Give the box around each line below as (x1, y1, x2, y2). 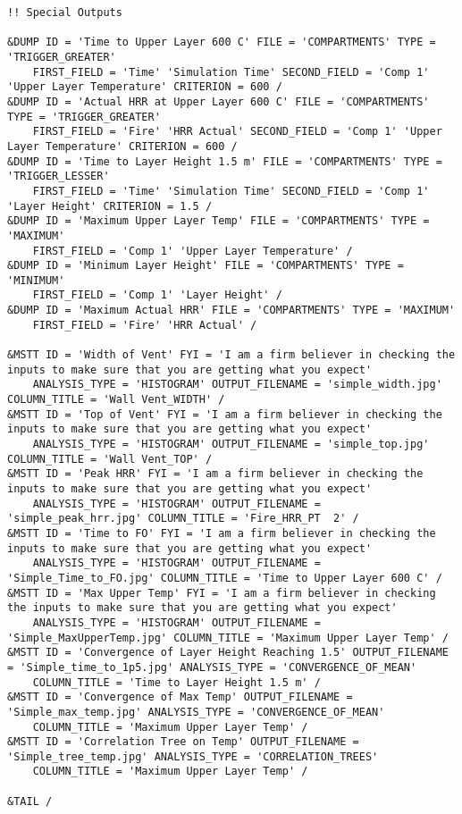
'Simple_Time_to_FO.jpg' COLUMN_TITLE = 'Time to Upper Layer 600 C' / (7, 571, 442, 584)
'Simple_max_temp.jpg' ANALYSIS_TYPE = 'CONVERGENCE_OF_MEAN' (7, 705, 385, 718)
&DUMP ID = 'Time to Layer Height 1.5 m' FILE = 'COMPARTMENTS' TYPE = (7, 155, 442, 168)
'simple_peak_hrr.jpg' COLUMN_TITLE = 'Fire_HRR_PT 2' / (7, 512, 359, 525)
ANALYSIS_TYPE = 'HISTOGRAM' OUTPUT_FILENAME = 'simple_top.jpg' (32, 438, 430, 451)
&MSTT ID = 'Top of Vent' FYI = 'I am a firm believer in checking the (7, 407, 442, 421)
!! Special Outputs (7, 6, 122, 19)
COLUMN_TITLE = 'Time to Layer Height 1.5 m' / (32, 676, 321, 689)
